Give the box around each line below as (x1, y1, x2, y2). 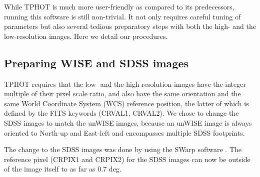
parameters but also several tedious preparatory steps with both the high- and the (4, 21, 256, 31)
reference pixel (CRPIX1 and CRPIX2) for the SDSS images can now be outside (4, 154, 250, 164)
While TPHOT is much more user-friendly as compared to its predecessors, (4, 1, 234, 11)
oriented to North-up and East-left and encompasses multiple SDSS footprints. (4, 127, 245, 138)
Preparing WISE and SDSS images (4, 55, 189, 70)
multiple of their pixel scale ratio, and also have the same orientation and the (4, 88, 241, 99)
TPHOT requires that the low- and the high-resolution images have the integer (4, 78, 246, 89)
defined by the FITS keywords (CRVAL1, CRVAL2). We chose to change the (4, 108, 239, 118)
